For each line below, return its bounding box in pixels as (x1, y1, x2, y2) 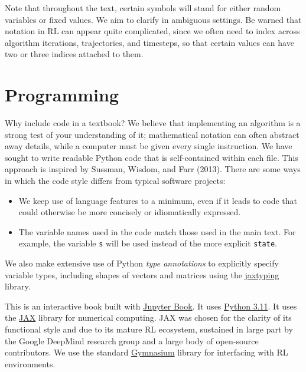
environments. (5, 357, 56, 370)
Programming (5, 83, 119, 107)
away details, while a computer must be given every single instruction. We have (5, 140, 292, 152)
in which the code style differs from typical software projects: (5, 175, 226, 187)
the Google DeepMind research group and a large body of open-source (5, 334, 259, 347)
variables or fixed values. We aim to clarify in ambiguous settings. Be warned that (5, 13, 302, 25)
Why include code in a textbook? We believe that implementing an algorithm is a (5, 117, 301, 129)
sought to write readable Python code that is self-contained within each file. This (5, 151, 298, 163)
